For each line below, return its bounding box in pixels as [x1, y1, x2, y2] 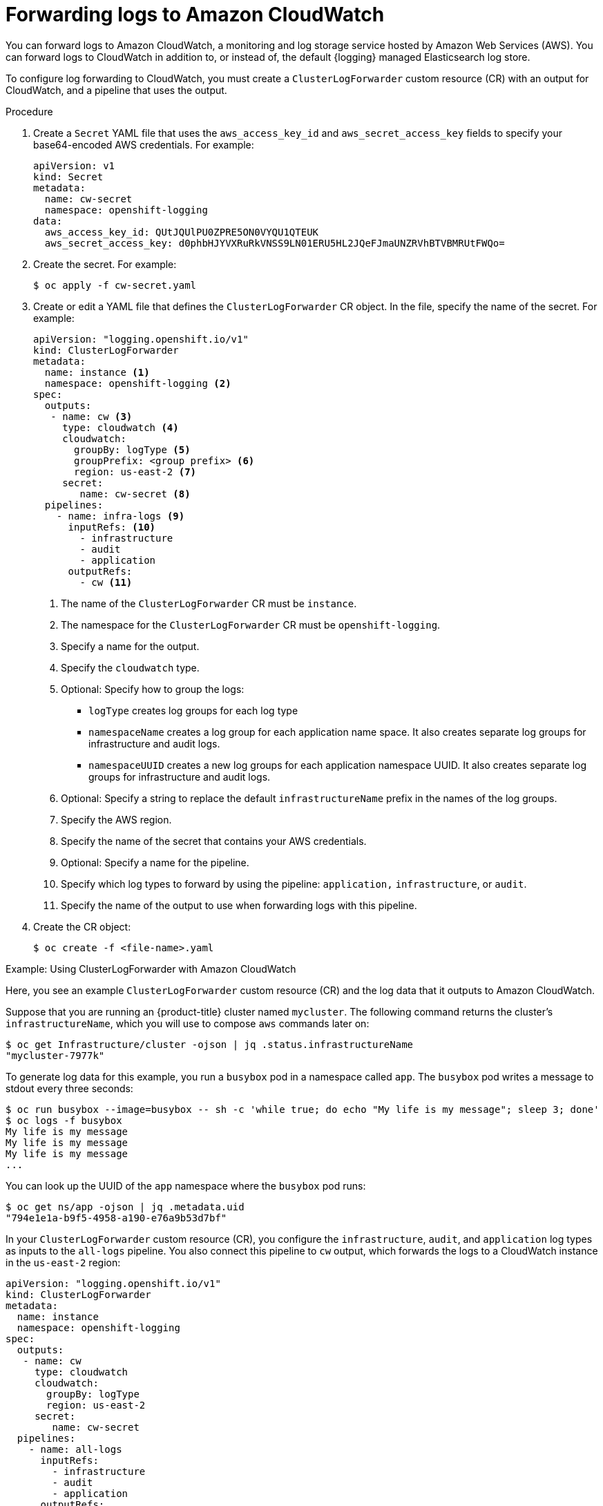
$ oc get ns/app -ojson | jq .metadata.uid [6, 1201, 245, 1212]
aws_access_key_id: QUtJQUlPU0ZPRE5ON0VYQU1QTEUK [44, 226, 319, 238]
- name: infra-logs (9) [56, 510, 185, 522]
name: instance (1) [44, 366, 150, 378]
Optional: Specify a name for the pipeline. [61, 856, 249, 868]
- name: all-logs [28, 1443, 122, 1455]
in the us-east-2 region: [6, 1256, 121, 1268]
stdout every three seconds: [6, 1082, 133, 1094]
